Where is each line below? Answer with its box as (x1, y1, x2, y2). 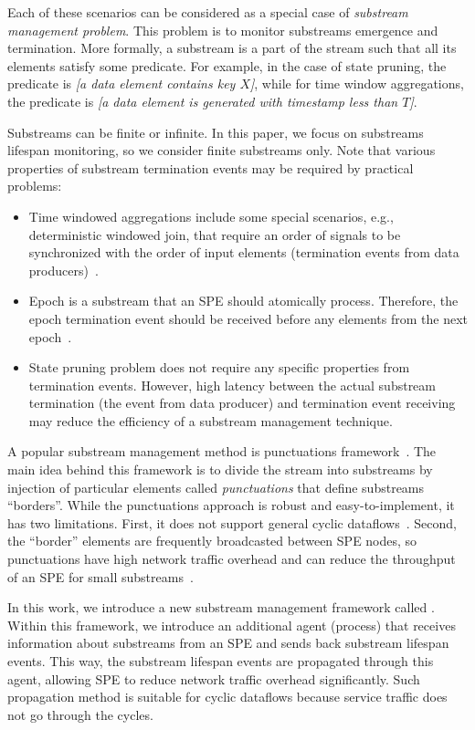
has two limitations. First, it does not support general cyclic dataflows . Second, (7, 513, 457, 532)
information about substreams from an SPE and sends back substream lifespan (7, 633, 449, 652)
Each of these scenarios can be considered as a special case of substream (7, 3, 408, 21)
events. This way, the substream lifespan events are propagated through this (7, 652, 434, 670)
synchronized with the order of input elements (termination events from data (28, 243, 459, 262)
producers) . (28, 260, 99, 279)
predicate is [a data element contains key (7, 74, 236, 93)
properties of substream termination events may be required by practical (7, 158, 414, 177)
